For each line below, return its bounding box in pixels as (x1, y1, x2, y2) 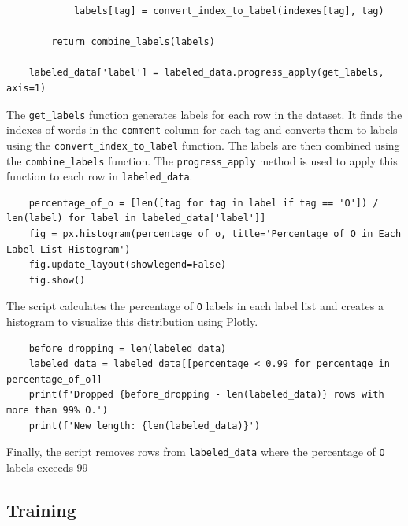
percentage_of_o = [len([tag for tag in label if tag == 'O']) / (28, 197, 379, 209)
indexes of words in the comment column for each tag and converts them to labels (6, 121, 398, 138)
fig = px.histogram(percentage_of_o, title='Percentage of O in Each (28, 228, 402, 240)
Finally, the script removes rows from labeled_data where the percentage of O (6, 443, 385, 460)
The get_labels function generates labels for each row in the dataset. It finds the (6, 106, 402, 122)
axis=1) (6, 82, 46, 94)
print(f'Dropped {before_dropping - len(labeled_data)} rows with (28, 389, 384, 401)
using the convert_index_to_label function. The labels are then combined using (6, 136, 400, 153)
